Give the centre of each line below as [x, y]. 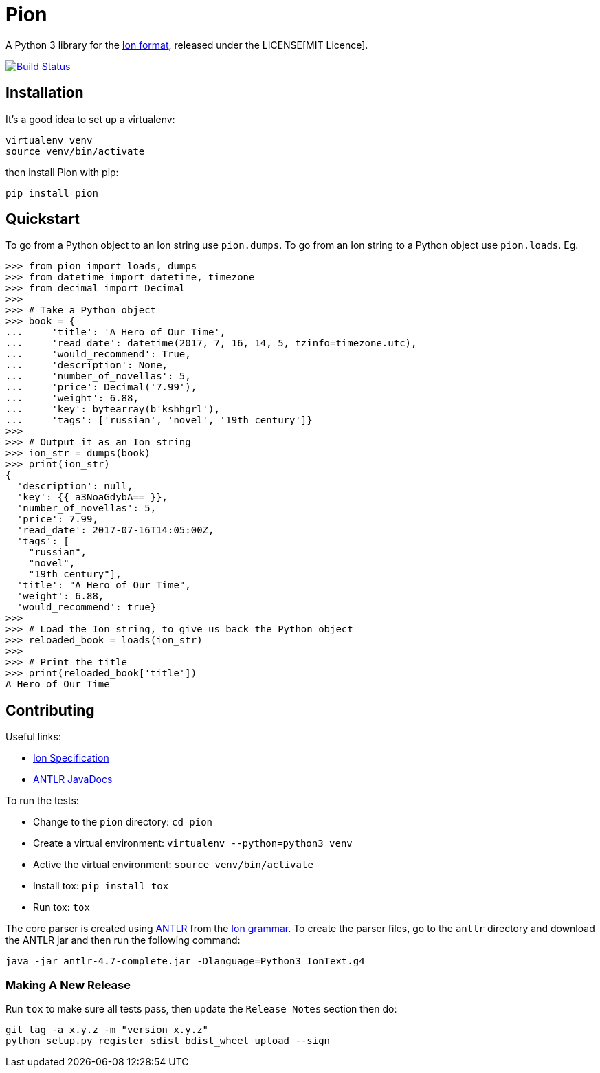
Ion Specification [71, 758]
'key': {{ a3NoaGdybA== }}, [92, 497]
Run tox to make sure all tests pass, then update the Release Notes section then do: [201, 1009]
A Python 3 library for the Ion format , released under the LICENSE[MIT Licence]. [187, 45]
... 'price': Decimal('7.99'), [101, 387]
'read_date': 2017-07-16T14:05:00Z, [115, 530]
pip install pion [52, 193]
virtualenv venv [49, 140]
